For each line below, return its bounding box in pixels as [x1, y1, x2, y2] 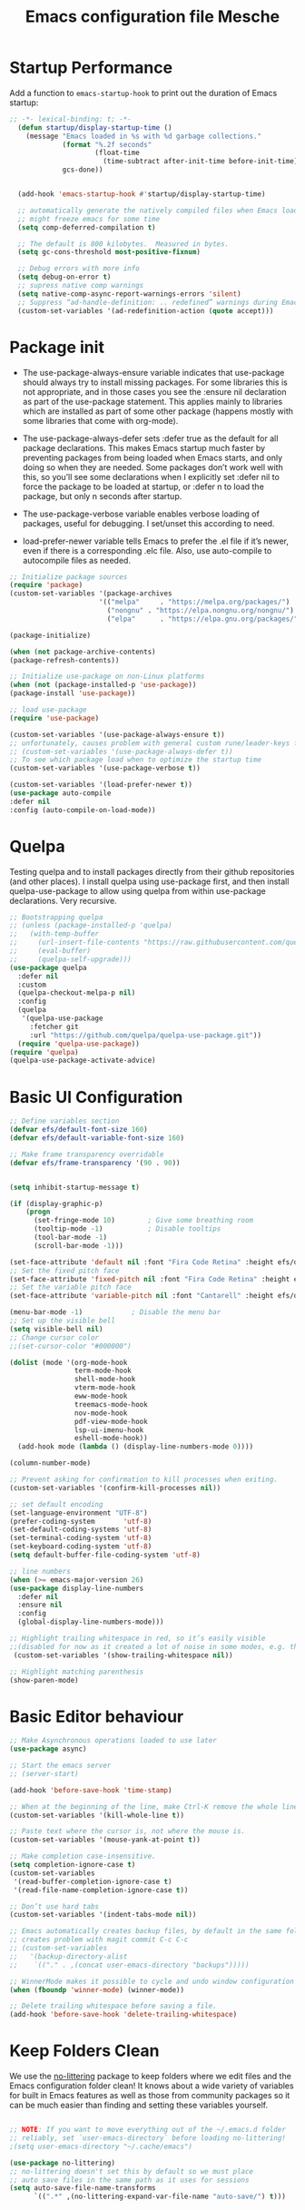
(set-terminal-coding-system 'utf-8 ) [9, 1534, 152, 1543]
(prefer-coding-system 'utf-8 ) [9, 1517, 152, 1526]
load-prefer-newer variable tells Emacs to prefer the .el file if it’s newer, [22, 535, 289, 546]
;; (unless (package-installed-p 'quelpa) [9, 921, 172, 930]
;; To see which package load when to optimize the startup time [9, 755, 261, 764]
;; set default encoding [9, 1499, 103, 1508]
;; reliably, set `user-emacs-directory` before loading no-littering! [9, 2134, 286, 2143]
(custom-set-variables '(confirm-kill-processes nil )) [9, 1483, 221, 1492]
